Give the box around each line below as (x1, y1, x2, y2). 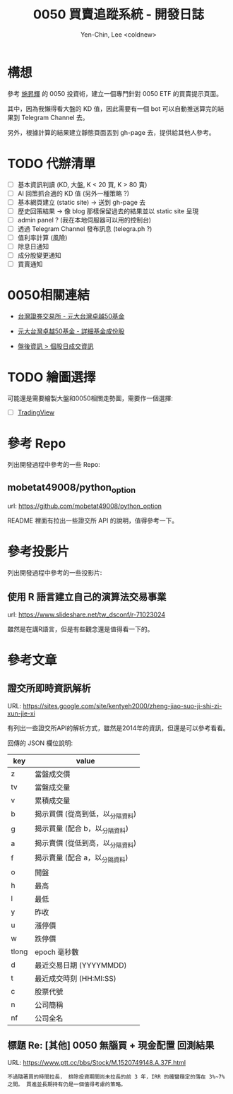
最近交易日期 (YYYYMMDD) (34, 960, 127, 970)
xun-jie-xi (7, 709, 35, 718)
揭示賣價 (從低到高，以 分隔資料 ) (34, 838, 137, 850)
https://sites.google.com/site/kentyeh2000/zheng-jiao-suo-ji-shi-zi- (23, 701, 222, 710)
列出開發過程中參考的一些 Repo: (7, 460, 100, 469)
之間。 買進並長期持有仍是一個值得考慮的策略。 (7, 1081, 126, 1088)
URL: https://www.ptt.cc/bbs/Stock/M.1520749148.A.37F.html (7, 1059, 186, 1067)
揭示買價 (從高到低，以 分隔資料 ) (34, 809, 137, 820)
